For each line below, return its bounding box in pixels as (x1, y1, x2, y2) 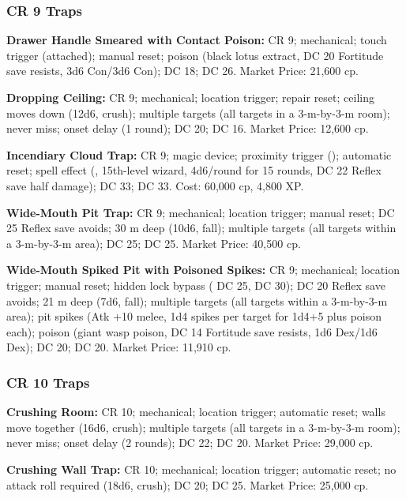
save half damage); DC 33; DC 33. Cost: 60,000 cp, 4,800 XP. (6, 177, 304, 193)
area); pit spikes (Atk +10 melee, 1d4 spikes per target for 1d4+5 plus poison (6, 308, 382, 325)
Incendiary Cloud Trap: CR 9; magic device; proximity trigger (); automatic (6, 146, 392, 163)
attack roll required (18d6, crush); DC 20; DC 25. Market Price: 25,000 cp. (6, 476, 369, 493)
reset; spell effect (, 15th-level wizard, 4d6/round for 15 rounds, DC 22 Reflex (6, 162, 382, 178)
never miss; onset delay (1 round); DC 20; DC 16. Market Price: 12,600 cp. (6, 120, 369, 137)
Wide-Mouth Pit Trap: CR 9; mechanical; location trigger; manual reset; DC (6, 204, 395, 220)
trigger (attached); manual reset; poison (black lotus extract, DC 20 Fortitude (6, 47, 384, 63)
